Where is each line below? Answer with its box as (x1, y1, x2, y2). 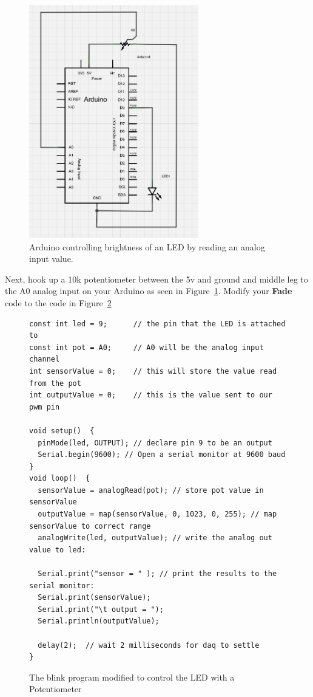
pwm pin (29, 402, 60, 411)
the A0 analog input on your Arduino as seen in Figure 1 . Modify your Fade (5, 284, 292, 297)
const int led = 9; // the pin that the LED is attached (29, 319, 286, 328)
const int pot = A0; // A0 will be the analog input (29, 343, 264, 352)
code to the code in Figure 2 (5, 296, 112, 309)
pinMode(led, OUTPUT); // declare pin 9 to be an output (38, 438, 272, 447)
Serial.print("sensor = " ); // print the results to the (38, 569, 277, 579)
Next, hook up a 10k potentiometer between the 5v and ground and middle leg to (5, 272, 308, 285)
